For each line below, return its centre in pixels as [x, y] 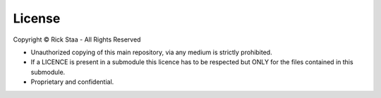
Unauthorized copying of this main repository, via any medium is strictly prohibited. [151, 52]
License [37, 18]
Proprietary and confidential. [72, 82]
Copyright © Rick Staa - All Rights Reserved [77, 39]
